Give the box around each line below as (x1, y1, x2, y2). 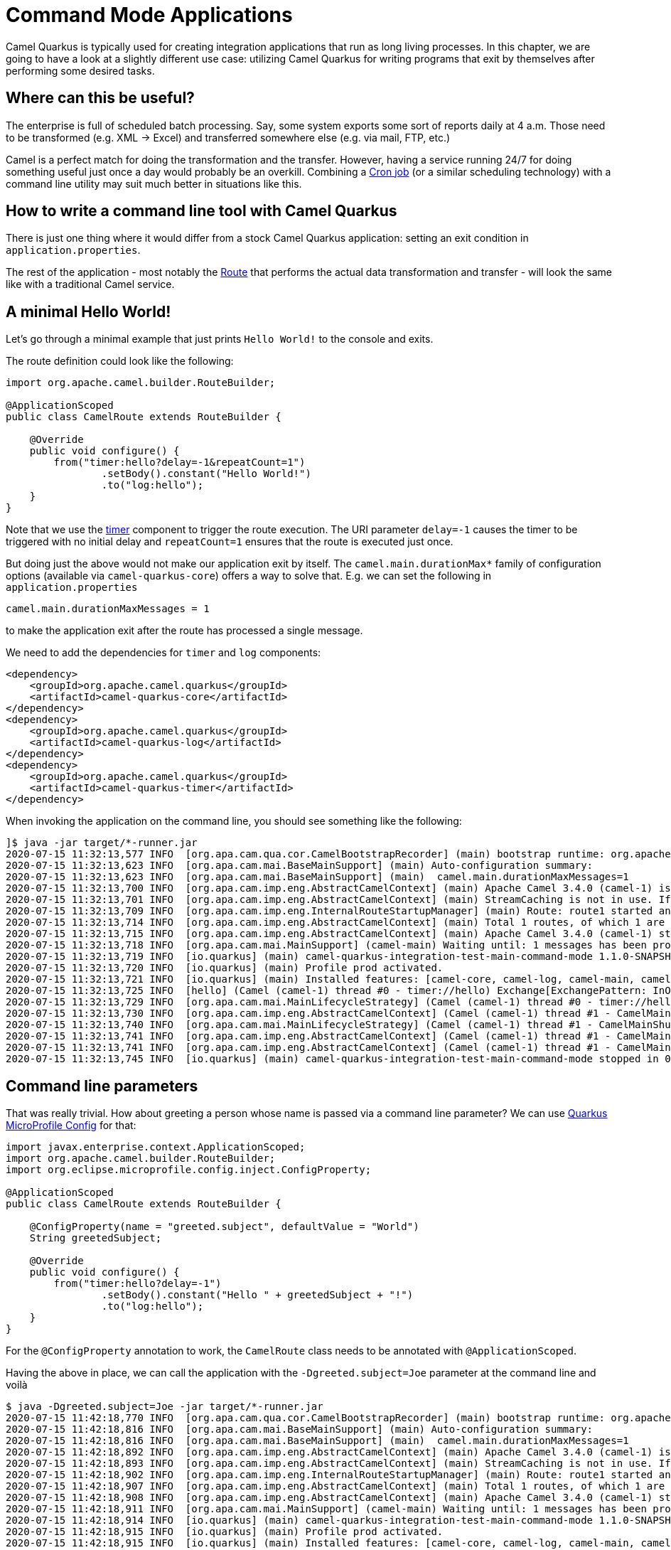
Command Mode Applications (6, 3, 293, 27)
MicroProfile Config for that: (6, 1119, 136, 1132)
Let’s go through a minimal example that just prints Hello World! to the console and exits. (6, 333, 434, 346)
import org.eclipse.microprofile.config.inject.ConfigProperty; (6, 1164, 372, 1176)
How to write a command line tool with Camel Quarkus (6, 202, 397, 220)
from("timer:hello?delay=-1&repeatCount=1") (53, 456, 306, 469)
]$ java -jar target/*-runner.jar (6, 837, 198, 849)
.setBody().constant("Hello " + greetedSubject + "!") (101, 1289, 414, 1301)
